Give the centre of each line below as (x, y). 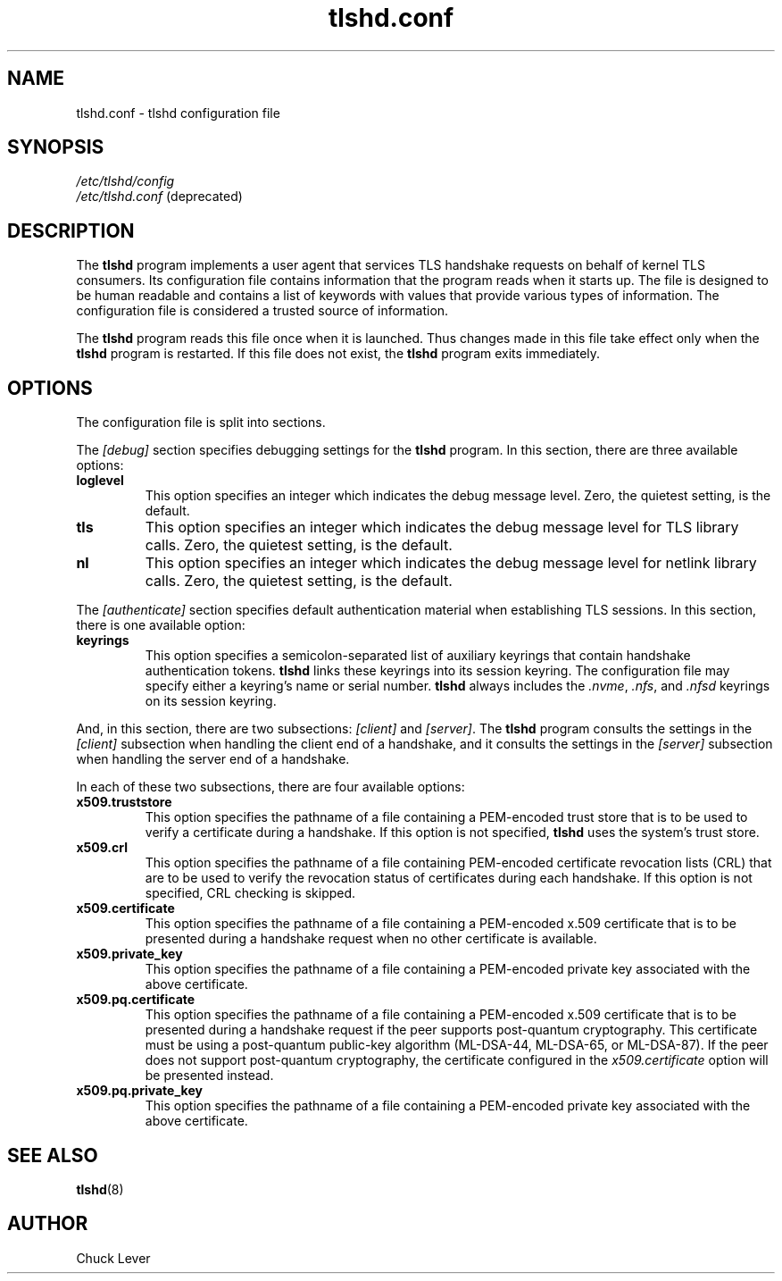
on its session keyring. (211, 701)
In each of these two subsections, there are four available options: (270, 787)
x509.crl (102, 848)
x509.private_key (129, 954)
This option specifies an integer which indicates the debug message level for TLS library (442, 527)
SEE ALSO (53, 1155)
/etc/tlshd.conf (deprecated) (159, 197)
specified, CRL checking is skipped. (250, 893)
